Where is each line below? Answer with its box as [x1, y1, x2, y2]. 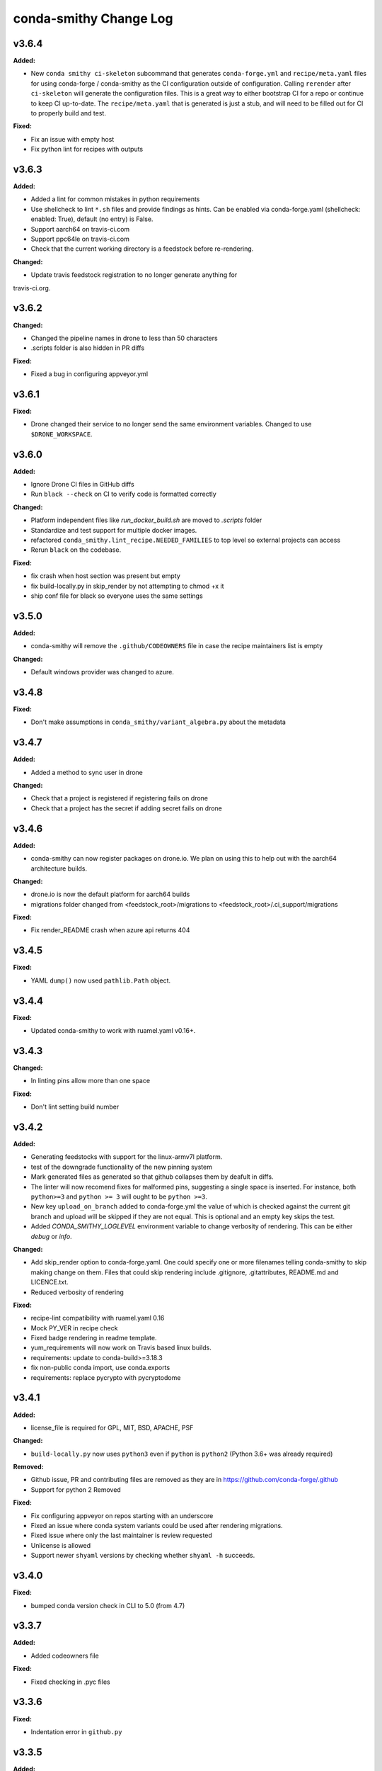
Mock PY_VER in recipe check [30, 1323, 118, 1332]
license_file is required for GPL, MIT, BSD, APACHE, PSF [30, 1423, 194, 1432]
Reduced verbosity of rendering [30, 1288, 124, 1296]
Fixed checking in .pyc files [30, 1677, 110, 1686]
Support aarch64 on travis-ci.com [30, 225, 130, 233]
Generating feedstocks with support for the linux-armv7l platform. [30, 1153, 223, 1161]
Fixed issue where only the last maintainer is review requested [30, 1531, 212, 1540]
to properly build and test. [30, 109, 106, 118]
